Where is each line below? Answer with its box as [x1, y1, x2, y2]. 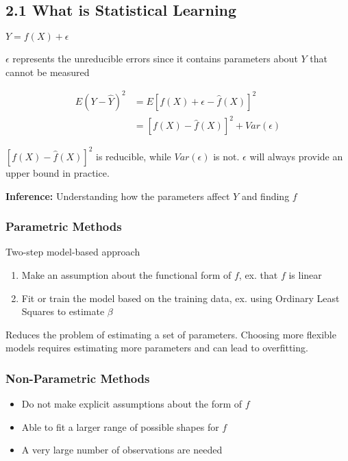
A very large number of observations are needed [21, 443, 223, 457]
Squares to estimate [21, 304, 105, 319]
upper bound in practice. [5, 165, 110, 179]
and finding [241, 188, 290, 203]
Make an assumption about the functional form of [21, 267, 232, 282]
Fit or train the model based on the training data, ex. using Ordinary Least [21, 290, 340, 305]
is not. [213, 149, 240, 163]
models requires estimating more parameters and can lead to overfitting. [5, 340, 308, 355]
